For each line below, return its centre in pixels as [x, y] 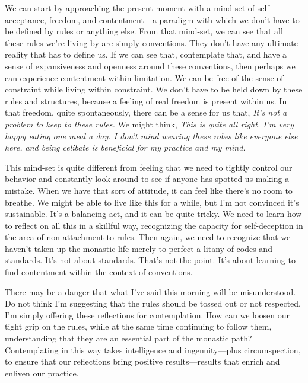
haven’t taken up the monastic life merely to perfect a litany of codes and [139, 248]
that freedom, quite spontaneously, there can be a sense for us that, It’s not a [146, 112]
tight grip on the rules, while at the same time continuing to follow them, [138, 326]
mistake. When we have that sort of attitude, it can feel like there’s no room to [149, 190]
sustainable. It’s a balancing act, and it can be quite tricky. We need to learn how [153, 214]
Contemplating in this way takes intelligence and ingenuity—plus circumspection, [153, 350]
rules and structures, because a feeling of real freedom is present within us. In [146, 100]
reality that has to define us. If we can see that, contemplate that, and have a [146, 54]
